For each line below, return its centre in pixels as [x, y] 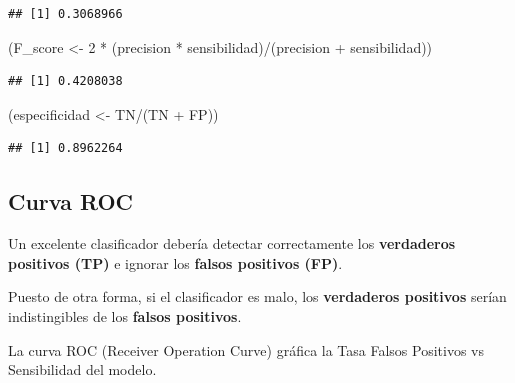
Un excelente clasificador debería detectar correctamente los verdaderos [232, 243]
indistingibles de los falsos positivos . [125, 315]
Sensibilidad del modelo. [82, 369]
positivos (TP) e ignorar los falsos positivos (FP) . [175, 262]
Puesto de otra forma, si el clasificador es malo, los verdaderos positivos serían [257, 296]
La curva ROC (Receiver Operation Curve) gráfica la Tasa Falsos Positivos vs [246, 349]
